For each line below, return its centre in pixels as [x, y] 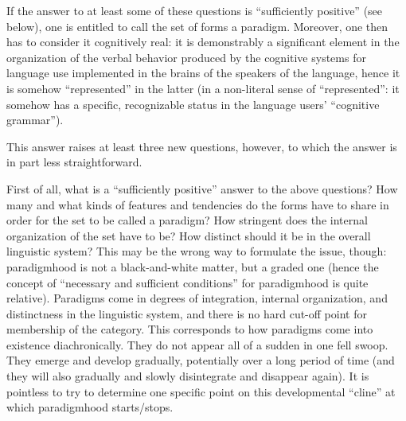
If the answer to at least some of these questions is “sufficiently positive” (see [195, 10]
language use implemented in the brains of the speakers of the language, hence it [203, 73]
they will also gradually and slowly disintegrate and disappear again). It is [188, 376]
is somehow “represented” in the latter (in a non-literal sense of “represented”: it [203, 88]
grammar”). [35, 120]
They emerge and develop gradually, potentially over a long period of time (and [201, 360]
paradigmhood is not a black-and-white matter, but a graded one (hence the [193, 266]
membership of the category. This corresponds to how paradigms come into [190, 329]
